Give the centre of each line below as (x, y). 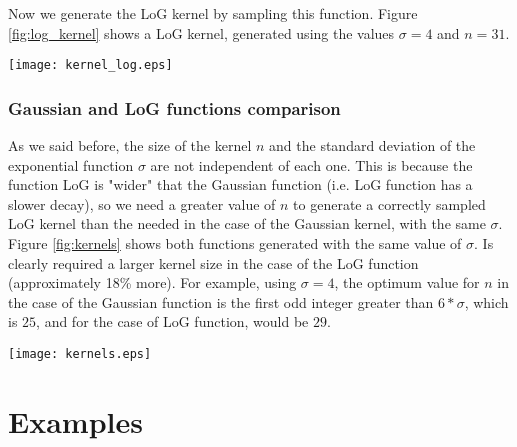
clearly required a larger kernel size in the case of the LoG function (213, 262)
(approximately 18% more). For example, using (152, 282)
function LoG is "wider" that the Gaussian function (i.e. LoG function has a (240, 184)
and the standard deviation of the (372, 145)
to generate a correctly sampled (389, 203)
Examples (75, 420)
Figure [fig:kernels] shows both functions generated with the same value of (235, 243)
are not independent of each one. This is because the (311, 164)
